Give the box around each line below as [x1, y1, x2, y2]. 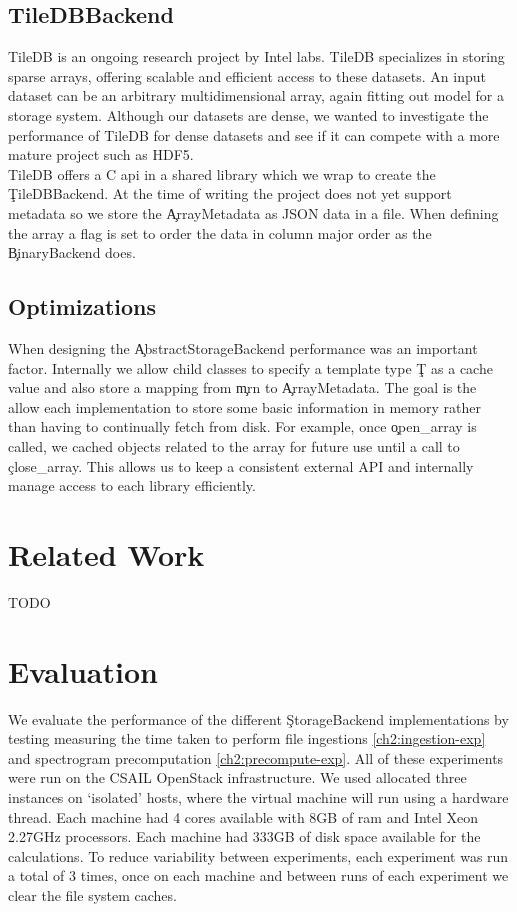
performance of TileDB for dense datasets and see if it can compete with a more [8, 124, 500, 145]
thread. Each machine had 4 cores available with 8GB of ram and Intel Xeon [8, 806, 479, 827]
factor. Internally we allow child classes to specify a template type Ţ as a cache [8, 357, 493, 378]
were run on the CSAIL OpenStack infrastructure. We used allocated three [8, 767, 467, 788]
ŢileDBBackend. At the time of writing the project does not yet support [8, 183, 452, 204]
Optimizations [8, 291, 157, 322]
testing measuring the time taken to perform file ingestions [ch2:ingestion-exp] [8, 728, 486, 749]
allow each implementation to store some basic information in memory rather [8, 396, 481, 417]
